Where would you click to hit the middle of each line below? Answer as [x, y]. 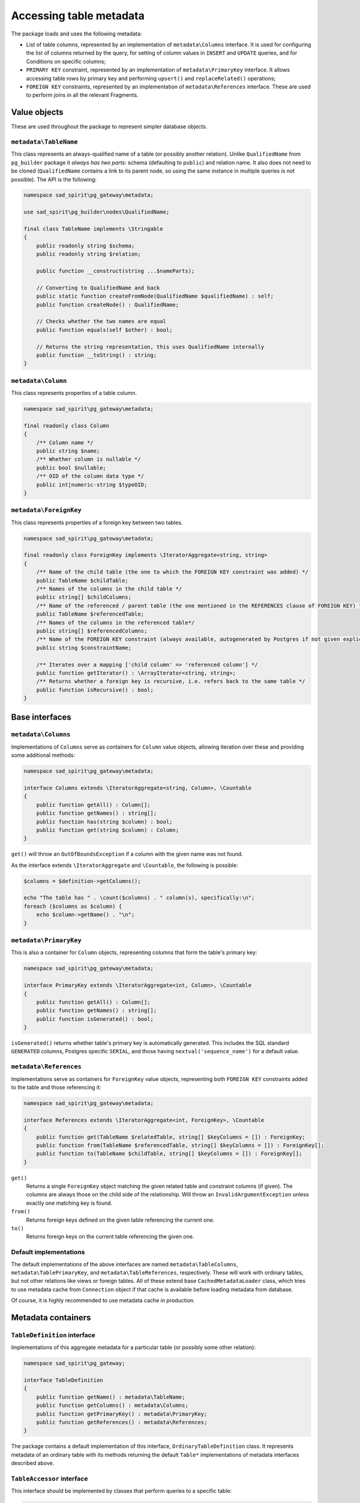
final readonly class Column [67, 426]
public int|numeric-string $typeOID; [92, 485]
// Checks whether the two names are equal [101, 321]
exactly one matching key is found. [69, 1203]
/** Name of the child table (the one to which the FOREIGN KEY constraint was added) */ [172, 572]
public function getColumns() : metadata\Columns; [112, 1406]
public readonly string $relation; [88, 254]
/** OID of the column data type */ [90, 476]
